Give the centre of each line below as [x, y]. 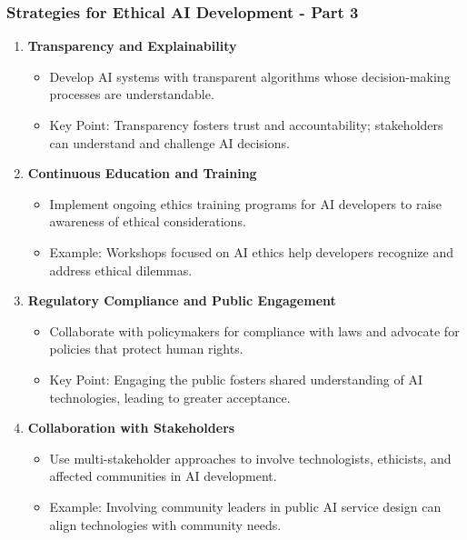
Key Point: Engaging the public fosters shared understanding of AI [236, 379]
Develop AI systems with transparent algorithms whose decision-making [250, 76]
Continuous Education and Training [142, 173]
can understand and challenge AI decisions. [169, 142]
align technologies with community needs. [165, 524]
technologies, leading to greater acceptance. [170, 397]
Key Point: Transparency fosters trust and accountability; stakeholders [246, 125]
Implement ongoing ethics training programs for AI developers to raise [246, 203]
